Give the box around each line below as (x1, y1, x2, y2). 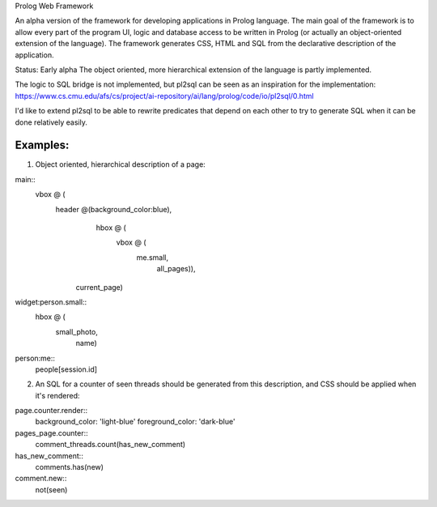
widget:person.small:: (15, 296, 87, 307)
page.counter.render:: (15, 406, 88, 415)
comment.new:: (15, 474, 67, 484)
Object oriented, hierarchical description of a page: (35, 160, 206, 169)
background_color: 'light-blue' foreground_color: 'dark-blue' (35, 417, 235, 427)
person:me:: (15, 353, 56, 363)
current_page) (75, 282, 123, 292)
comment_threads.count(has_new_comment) (35, 440, 186, 449)
